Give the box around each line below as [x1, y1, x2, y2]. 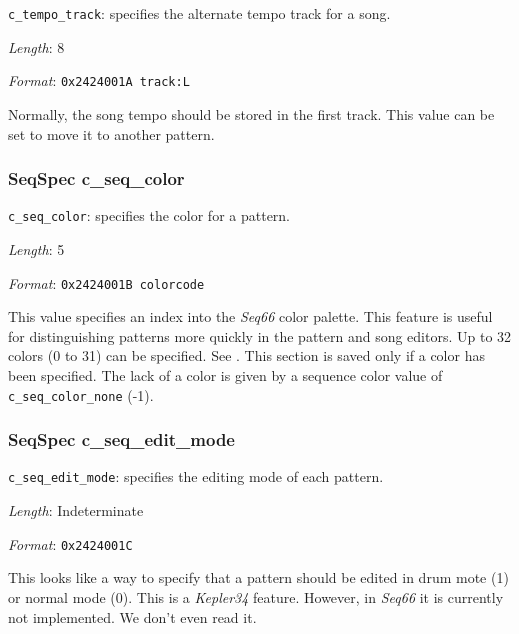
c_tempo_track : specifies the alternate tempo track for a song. [8, 3, 391, 23]
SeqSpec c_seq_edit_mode [8, 427, 235, 452]
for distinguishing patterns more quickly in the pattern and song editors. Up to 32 [8, 325, 512, 346]
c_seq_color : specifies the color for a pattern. [8, 205, 291, 226]
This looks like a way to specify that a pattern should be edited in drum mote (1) [8, 567, 509, 588]
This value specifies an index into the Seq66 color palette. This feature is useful [8, 306, 493, 327]
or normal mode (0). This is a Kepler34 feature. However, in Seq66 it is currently [8, 586, 504, 607]
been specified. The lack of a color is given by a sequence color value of [8, 365, 443, 385]
